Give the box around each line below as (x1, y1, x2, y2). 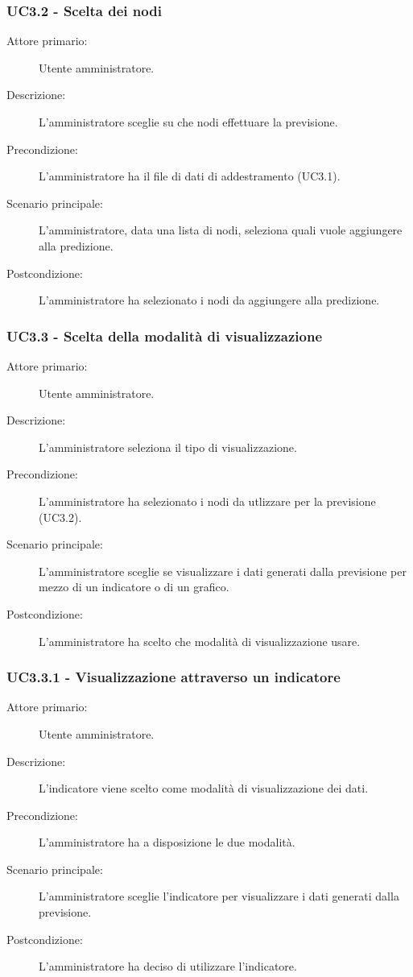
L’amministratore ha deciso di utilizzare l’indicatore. (39, 958, 297, 975)
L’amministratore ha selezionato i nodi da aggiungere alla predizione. (39, 292, 380, 308)
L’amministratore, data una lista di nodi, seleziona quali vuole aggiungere (39, 221, 403, 238)
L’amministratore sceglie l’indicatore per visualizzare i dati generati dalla (39, 888, 399, 905)
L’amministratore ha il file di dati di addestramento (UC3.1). (39, 168, 341, 184)
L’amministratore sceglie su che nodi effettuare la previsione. (39, 114, 338, 130)
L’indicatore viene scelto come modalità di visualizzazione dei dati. (39, 780, 369, 797)
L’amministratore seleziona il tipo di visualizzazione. (39, 438, 297, 455)
